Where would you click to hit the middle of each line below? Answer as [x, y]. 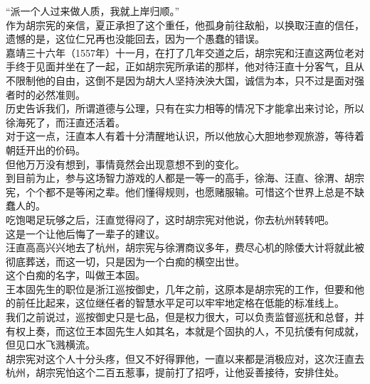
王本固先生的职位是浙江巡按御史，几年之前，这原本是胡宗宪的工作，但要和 [180, 289]
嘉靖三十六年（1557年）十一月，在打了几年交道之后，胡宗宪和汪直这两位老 [180, 52]
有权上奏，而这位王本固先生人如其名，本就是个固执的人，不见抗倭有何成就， [185, 330]
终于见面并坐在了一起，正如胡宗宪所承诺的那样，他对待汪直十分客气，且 [185, 66]
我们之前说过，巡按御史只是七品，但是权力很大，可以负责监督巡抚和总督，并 [185, 317]
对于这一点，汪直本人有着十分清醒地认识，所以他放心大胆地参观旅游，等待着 [185, 136]
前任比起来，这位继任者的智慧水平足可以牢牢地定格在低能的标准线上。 [180, 303]
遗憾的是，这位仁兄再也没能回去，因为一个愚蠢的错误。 [135, 39]
